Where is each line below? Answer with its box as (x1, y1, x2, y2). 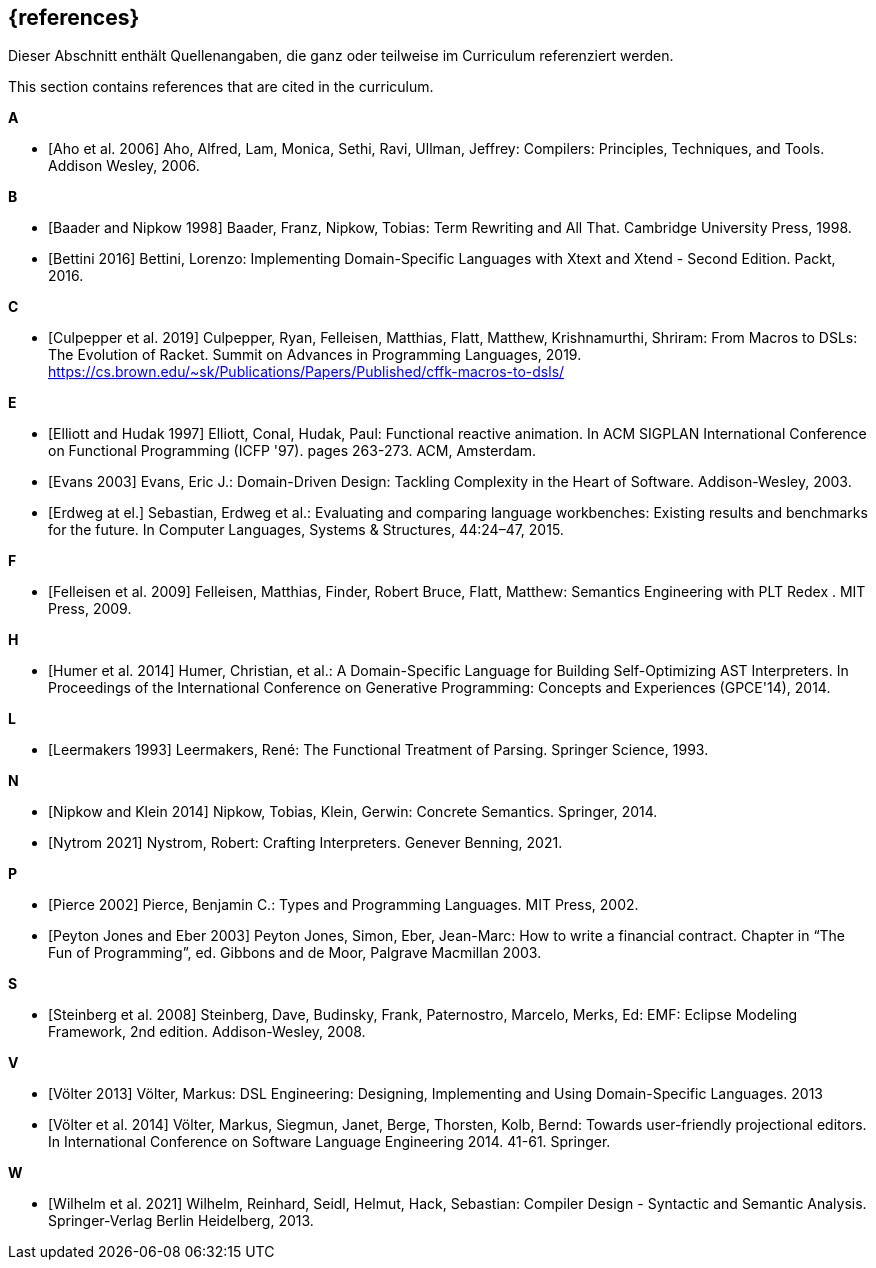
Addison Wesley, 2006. (48, 157, 200, 175)
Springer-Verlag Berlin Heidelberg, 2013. (48, 1212, 314, 1230)
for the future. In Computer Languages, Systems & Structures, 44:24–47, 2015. (48, 521, 564, 539)
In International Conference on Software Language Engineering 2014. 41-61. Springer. (48, 1133, 611, 1151)
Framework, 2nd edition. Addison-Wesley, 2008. (48, 1023, 366, 1041)
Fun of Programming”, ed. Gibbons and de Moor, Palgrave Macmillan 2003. (48, 944, 542, 962)
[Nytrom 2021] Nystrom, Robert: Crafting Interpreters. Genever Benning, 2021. (48, 834, 563, 852)
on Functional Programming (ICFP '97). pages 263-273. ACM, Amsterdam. (48, 442, 537, 460)
